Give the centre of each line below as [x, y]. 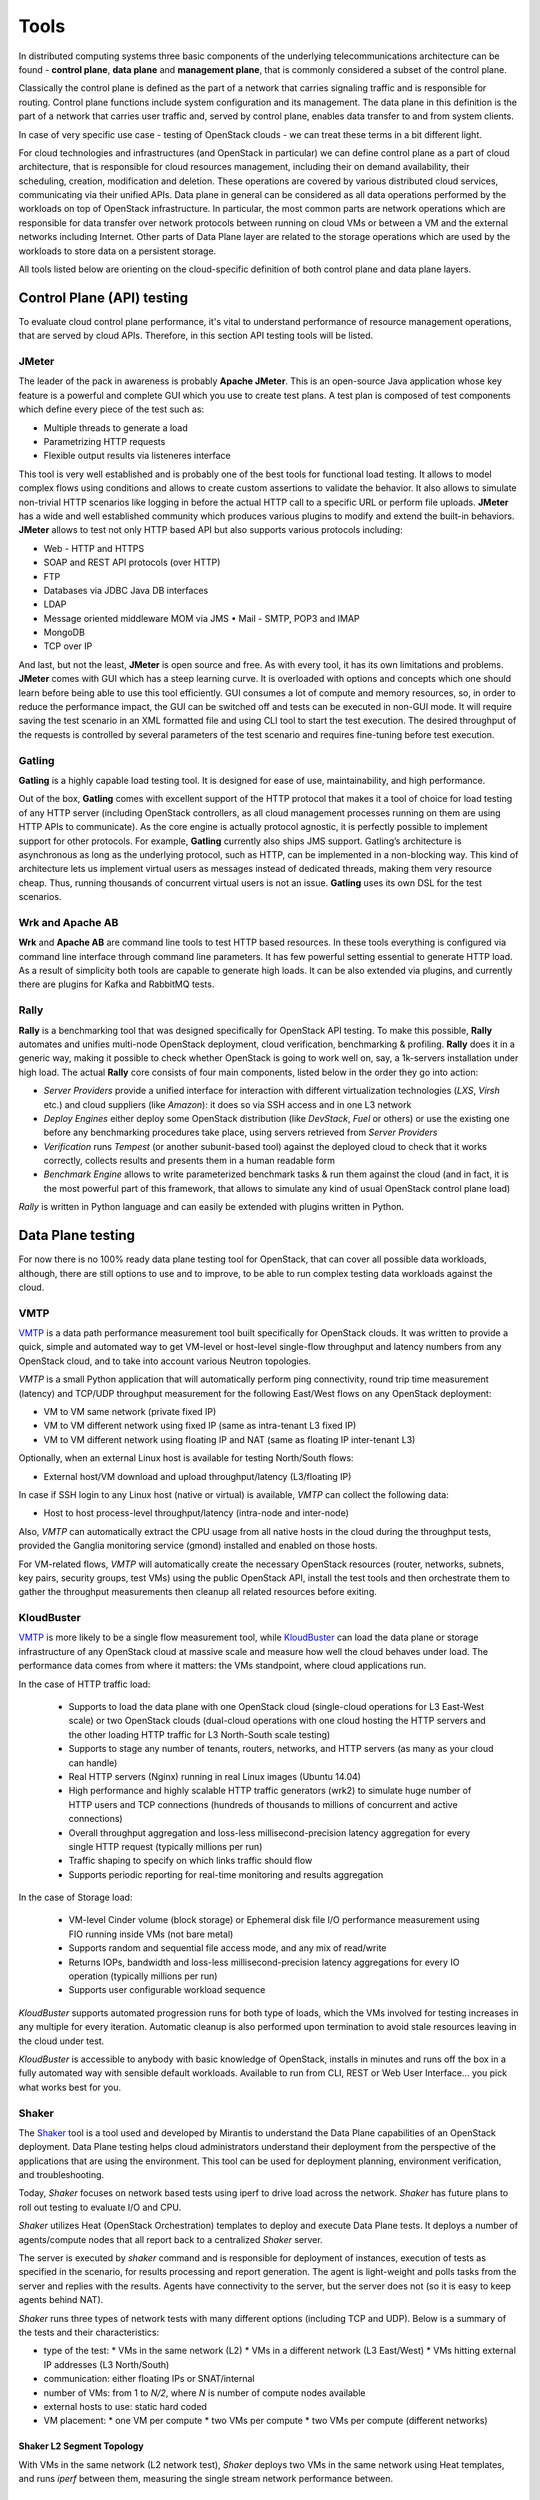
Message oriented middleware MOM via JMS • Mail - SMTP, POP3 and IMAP [201, 618]
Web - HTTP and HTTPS [94, 548]
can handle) [93, 1762]
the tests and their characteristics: [89, 2332]
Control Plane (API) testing [103, 297]
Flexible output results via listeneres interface [137, 456]
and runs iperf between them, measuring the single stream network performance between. [206, 2479]
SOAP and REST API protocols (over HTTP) [132, 562]
